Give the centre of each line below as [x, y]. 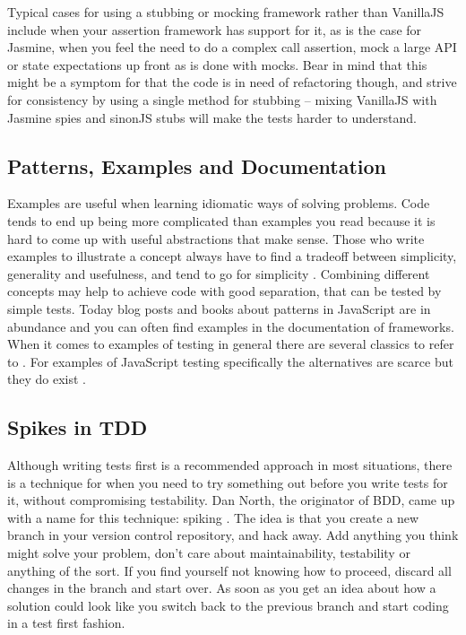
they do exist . [47, 379]
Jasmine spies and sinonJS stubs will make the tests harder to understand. [212, 117]
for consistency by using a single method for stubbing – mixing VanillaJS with [222, 99]
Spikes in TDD [78, 427]
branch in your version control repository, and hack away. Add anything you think [233, 535]
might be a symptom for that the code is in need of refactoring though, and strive [232, 82]
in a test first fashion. [66, 623]
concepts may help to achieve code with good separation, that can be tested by [224, 291]
